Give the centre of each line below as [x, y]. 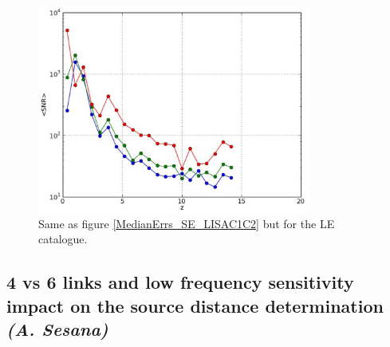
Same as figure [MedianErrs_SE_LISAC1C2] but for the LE [187, 223]
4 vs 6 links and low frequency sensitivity [180, 282]
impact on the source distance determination [195, 305]
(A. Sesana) [57, 328]
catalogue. [63, 239]
